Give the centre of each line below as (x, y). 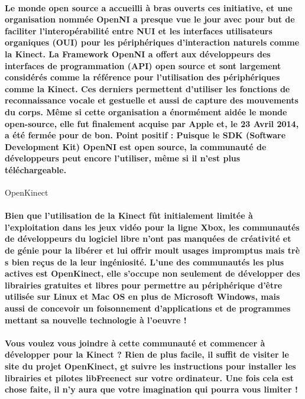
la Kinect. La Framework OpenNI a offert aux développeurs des (138, 53)
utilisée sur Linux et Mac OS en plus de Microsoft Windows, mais (142, 296)
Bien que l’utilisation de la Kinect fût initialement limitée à (129, 215)
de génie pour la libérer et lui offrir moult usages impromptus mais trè (152, 250)
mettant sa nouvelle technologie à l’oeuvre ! (96, 319)
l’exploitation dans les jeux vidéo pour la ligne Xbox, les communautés (152, 227)
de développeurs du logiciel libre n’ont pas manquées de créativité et (148, 239)
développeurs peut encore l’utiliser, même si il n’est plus (123, 158)
